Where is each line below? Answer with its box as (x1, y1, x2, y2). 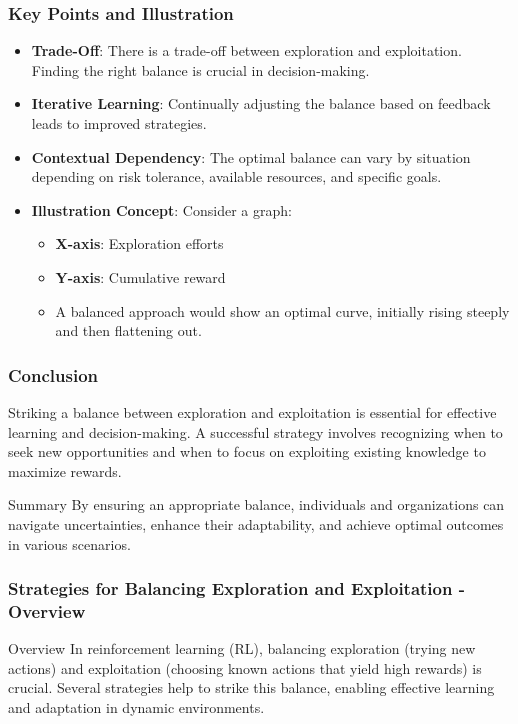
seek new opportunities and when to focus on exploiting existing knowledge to (8, 441, 486, 462)
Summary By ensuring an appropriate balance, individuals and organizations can (8, 494, 505, 515)
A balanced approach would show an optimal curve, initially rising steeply (55, 300, 510, 321)
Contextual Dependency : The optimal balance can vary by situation (31, 146, 471, 167)
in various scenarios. (8, 533, 131, 554)
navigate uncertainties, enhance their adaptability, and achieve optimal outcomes (8, 513, 504, 534)
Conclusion (8, 362, 98, 387)
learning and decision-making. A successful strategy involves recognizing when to (8, 421, 503, 442)
